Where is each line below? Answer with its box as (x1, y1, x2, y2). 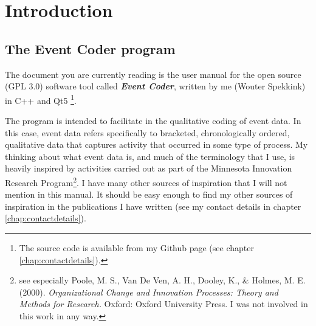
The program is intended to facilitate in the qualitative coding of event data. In (5, 114, 301, 127)
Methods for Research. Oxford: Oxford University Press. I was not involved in (19, 297, 308, 310)
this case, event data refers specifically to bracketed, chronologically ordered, (5, 126, 290, 139)
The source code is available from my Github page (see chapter (19, 241, 254, 254)
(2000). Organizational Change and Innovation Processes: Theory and (19, 285, 278, 298)
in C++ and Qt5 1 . (5, 92, 77, 106)
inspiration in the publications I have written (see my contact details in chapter (5, 199, 301, 212)
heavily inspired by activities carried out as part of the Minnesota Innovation (5, 162, 292, 175)
